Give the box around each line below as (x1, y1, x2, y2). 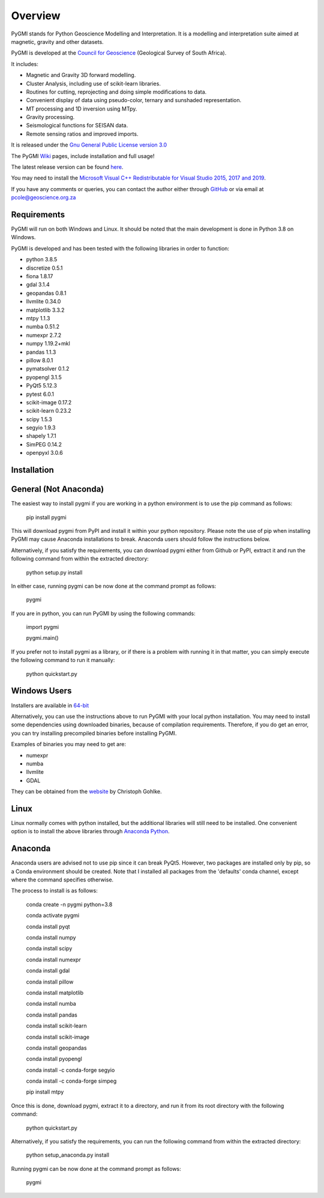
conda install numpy (26, 934, 76, 941)
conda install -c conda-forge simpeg (26, 1077, 117, 1084)
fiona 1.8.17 (26, 273, 53, 280)
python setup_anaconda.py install (26, 1151, 109, 1159)
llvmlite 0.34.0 (26, 298, 61, 305)
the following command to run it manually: (11, 657, 115, 664)
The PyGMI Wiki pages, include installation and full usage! (11, 152, 155, 159)
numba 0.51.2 (26, 323, 60, 330)
